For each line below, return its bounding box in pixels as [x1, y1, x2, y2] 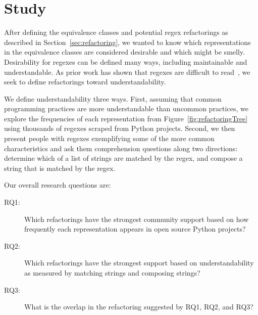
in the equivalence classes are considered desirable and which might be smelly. [4, 47, 245, 57]
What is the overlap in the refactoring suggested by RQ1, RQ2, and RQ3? [24, 301, 253, 312]
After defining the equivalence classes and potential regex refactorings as [4, 27, 228, 37]
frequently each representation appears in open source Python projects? [24, 223, 246, 234]
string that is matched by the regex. [4, 162, 116, 173]
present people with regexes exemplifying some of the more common [4, 133, 215, 144]
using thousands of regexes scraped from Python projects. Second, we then [4, 123, 235, 133]
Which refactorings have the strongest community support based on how [24, 213, 249, 224]
